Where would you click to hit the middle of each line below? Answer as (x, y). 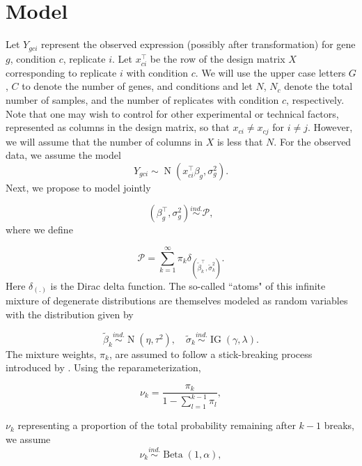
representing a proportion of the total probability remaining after (157, 425)
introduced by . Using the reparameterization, (103, 367)
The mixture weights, (51, 354)
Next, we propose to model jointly (78, 187)
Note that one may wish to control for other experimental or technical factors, (172, 113)
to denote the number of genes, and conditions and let (137, 86)
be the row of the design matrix (218, 58)
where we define (39, 230)
